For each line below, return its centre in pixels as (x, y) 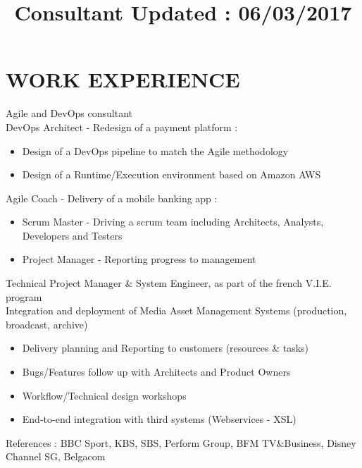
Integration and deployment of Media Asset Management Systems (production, (176, 310)
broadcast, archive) (47, 324)
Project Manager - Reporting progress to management (139, 259)
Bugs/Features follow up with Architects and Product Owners (156, 372)
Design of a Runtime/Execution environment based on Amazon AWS (171, 174)
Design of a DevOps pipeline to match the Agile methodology (155, 150)
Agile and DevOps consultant (69, 113)
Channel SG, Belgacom (56, 456)
